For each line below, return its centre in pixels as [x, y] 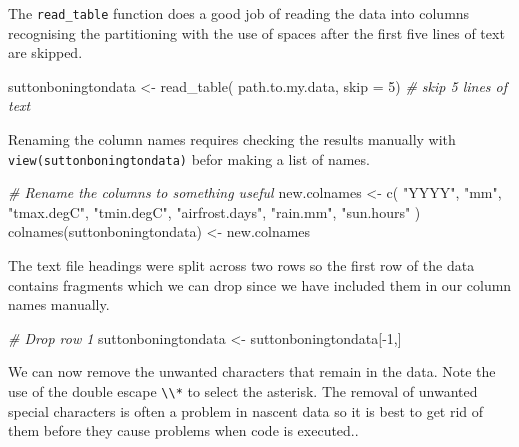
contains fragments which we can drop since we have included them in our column [260, 284]
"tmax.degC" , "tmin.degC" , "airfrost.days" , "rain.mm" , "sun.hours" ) [214, 211]
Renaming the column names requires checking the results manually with [232, 139]
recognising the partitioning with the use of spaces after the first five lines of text [256, 32]
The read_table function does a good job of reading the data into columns [239, 13]
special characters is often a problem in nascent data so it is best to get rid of [246, 410]
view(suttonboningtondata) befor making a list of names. [189, 158]
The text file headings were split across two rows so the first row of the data [241, 265]
